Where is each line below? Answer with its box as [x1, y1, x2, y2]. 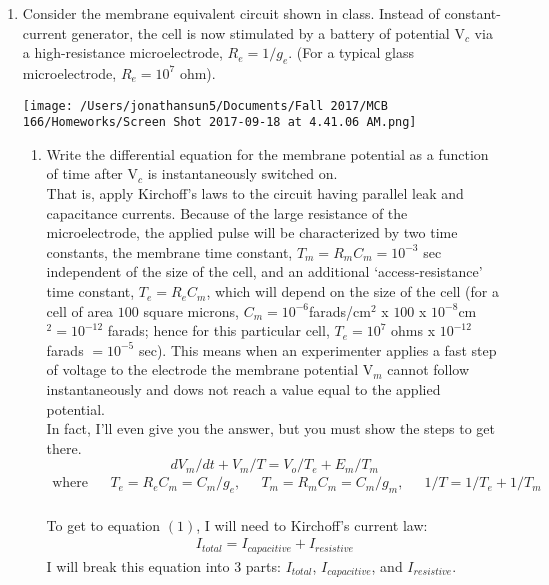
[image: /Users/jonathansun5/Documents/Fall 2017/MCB [22, 98, 388, 113]
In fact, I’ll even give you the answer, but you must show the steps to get [46, 418, 495, 439]
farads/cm [309, 300, 371, 321]
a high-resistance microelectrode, [22, 42, 223, 63]
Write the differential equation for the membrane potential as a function [46, 143, 489, 164]
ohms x [391, 320, 436, 341]
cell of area [46, 300, 114, 321]
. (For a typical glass [288, 42, 414, 63]
